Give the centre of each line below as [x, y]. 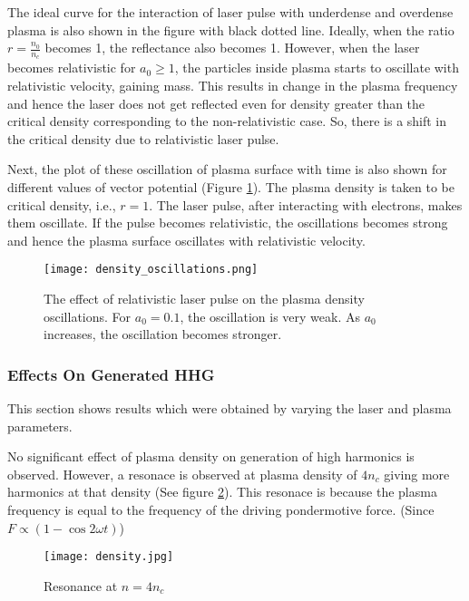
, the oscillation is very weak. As [270, 316]
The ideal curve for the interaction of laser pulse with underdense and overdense [230, 12]
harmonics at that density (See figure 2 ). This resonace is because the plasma [222, 492]
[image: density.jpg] [109, 557]
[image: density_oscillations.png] [151, 270]
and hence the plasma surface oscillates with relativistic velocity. [186, 240]
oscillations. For [88, 316]
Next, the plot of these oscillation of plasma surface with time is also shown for [227, 169]
